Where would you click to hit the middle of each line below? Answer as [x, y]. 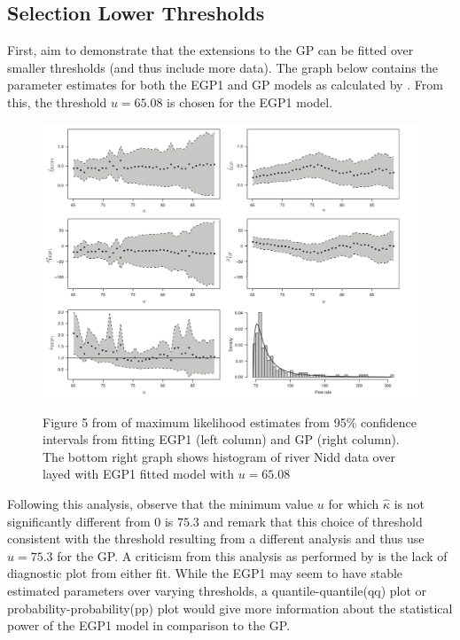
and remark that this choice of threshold [313, 521]
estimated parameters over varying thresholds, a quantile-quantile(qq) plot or [217, 590]
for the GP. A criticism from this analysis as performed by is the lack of [252, 555]
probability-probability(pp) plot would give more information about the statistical [230, 608]
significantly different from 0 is [90, 521]
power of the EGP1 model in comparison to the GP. [149, 625]
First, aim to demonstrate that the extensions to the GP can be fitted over [211, 50]
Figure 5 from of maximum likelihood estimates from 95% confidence [230, 421]
